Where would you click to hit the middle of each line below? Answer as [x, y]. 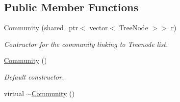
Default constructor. [34, 76]
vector [99, 28]
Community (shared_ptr [41, 28]
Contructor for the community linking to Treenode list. [86, 44]
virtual [14, 93]
